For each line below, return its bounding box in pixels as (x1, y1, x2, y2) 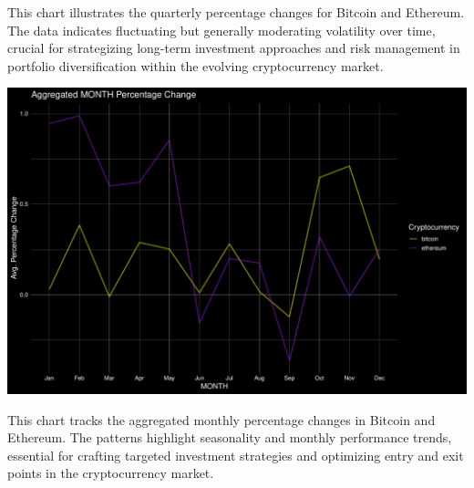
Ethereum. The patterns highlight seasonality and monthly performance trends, (7, 428, 452, 447)
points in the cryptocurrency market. (7, 463, 214, 483)
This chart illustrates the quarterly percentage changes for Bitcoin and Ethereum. (7, 3, 465, 21)
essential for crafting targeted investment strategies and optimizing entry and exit (7, 445, 464, 464)
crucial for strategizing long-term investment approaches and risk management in (7, 38, 460, 57)
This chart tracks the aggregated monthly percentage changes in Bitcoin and (7, 410, 436, 429)
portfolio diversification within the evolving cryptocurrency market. (7, 56, 384, 75)
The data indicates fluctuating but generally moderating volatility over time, (7, 20, 436, 39)
